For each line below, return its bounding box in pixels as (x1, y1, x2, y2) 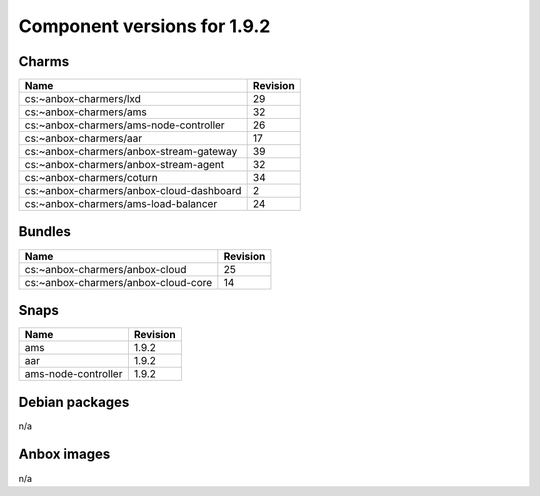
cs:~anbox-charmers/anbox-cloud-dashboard (24, 184, 242, 198)
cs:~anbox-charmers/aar (24, 131, 143, 145)
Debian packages (18, 393, 130, 410)
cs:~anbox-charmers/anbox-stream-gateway (24, 145, 238, 159)
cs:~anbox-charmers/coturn (24, 171, 159, 185)
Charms (18, 53, 70, 70)
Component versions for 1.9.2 (18, 15, 271, 37)
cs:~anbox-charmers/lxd (24, 92, 142, 106)
